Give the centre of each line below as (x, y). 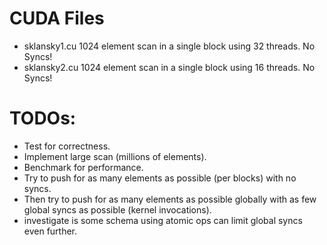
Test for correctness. (67, 146)
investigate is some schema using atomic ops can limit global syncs (163, 220)
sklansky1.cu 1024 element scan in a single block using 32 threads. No (169, 46)
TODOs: (43, 118)
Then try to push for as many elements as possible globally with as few (170, 199)
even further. (50, 231)
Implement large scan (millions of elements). (115, 156)
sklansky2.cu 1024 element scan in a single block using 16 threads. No (169, 67)
